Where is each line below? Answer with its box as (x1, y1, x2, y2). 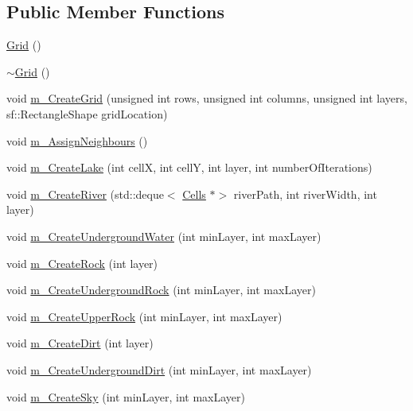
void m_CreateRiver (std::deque (6, 185, 164, 202)
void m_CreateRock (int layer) (6, 254, 158, 271)
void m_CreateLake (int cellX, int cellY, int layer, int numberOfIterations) (6, 159, 372, 176)
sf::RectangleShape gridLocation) (6, 105, 168, 122)
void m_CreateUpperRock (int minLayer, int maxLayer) (6, 308, 282, 324)
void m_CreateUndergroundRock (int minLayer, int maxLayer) (6, 281, 316, 298)
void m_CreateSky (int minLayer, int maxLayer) (6, 388, 245, 405)
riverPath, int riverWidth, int (233, 185, 377, 202)
